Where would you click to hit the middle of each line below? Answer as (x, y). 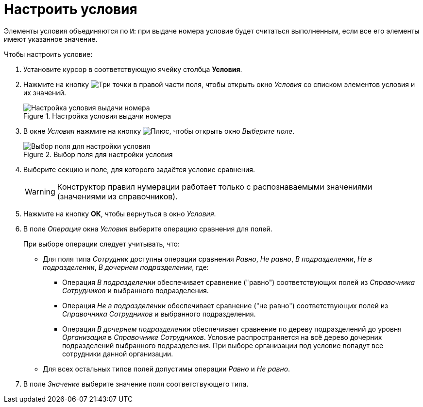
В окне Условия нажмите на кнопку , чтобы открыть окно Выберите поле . (159, 131)
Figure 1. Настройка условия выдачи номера (97, 116)
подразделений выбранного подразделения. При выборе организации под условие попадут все (223, 345)
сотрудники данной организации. (118, 354)
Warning (40, 191)
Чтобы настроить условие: (48, 54)
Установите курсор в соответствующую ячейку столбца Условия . (133, 69)
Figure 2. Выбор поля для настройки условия (98, 154)
